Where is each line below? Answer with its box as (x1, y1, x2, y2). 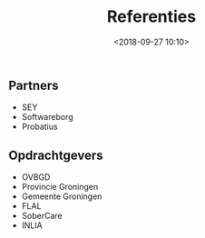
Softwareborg (21, 112, 73, 123)
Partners (8, 77, 60, 93)
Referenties (106, 6, 197, 27)
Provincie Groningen (21, 182, 99, 193)
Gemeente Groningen (21, 191, 102, 202)
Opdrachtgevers (8, 147, 103, 163)
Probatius (21, 121, 58, 133)
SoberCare (21, 211, 63, 222)
